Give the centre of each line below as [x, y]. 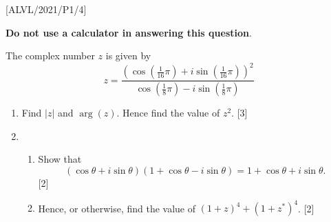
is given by [128, 55]
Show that [60, 159]
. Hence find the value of [168, 113]
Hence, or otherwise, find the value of [117, 208]
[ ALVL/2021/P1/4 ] [46, 9]
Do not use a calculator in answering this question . [129, 32]
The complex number [50, 55]
